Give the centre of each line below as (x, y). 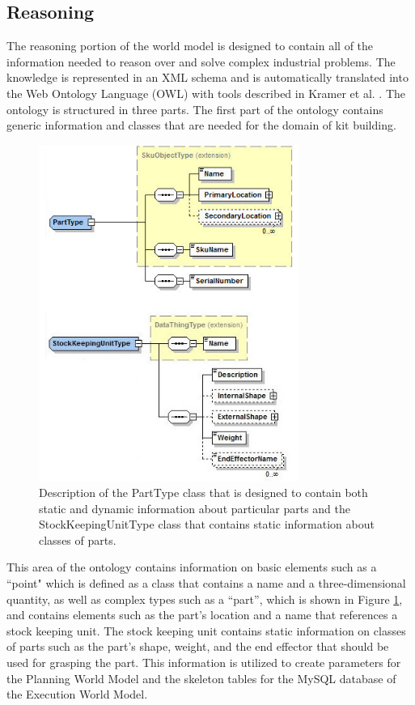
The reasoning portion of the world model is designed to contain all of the (190, 46)
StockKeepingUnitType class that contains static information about (207, 524)
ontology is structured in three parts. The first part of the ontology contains (195, 109)
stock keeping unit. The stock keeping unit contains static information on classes (206, 630)
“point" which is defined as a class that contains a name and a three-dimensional (206, 583)
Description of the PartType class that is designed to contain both (203, 493)
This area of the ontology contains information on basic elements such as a (192, 567)
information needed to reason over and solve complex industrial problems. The (201, 61)
